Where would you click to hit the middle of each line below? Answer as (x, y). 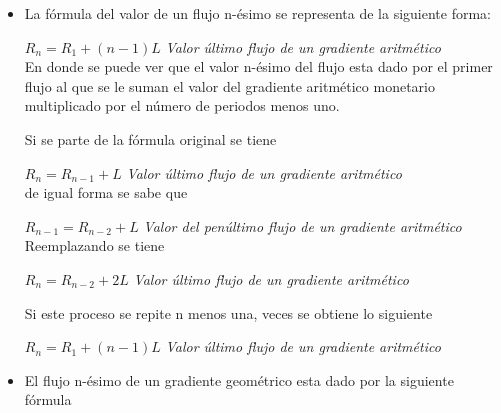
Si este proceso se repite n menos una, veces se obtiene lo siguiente (228, 312)
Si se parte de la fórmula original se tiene (150, 138)
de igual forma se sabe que (106, 192)
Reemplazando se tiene (94, 245)
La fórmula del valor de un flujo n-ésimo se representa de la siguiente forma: (257, 13)
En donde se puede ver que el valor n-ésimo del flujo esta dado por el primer (258, 66)
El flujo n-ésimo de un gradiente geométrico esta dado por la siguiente (239, 379)
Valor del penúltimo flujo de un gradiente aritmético (302, 225)
